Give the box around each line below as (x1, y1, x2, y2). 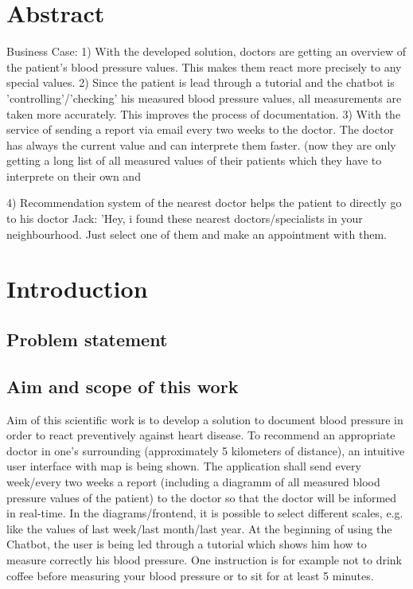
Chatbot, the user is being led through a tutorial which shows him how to (6, 536, 367, 552)
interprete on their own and (6, 167, 141, 184)
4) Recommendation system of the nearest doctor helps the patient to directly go (6, 194, 402, 211)
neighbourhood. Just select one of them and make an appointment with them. (6, 225, 387, 242)
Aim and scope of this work (6, 373, 239, 398)
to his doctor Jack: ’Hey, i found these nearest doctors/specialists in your (6, 210, 363, 227)
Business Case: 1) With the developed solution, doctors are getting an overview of (6, 43, 407, 60)
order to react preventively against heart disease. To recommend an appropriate (6, 427, 395, 443)
